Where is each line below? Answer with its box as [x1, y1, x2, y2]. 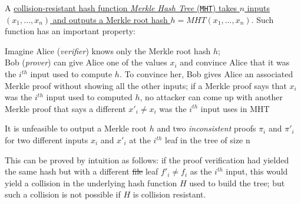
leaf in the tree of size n [165, 134, 250, 146]
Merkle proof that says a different [5, 102, 126, 114]
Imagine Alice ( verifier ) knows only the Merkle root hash [5, 44, 211, 57]
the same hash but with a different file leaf [5, 165, 158, 177]
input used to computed [46, 91, 133, 103]
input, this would [226, 165, 288, 177]
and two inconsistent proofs [157, 122, 256, 134]
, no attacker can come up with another [140, 91, 283, 103]
